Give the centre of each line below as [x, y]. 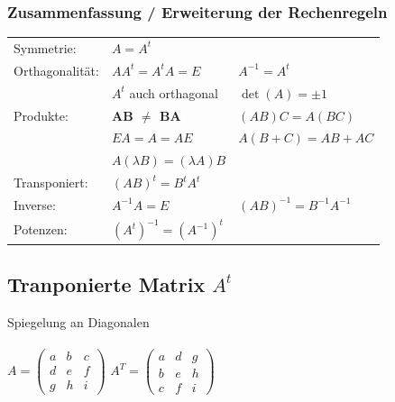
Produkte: [41, 115]
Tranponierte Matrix [106, 284]
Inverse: [35, 204]
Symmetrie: [45, 47]
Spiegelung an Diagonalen [78, 321]
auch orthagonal [174, 92]
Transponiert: [51, 183]
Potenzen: [41, 229]
